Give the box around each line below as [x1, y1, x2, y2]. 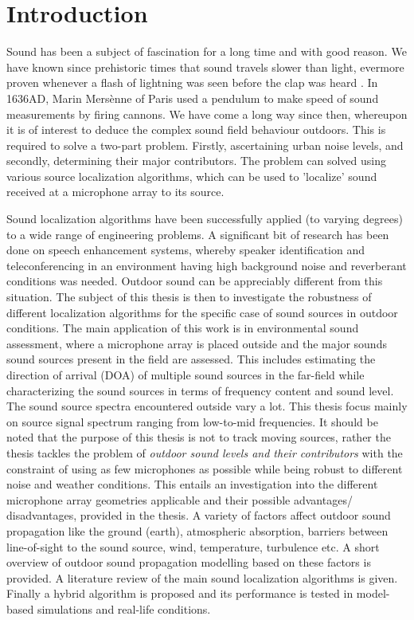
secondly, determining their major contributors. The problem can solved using [6, 152, 386, 169]
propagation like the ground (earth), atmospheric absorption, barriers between [6, 522, 389, 539]
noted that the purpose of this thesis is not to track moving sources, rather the [6, 429, 391, 445]
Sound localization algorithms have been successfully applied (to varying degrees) [6, 210, 403, 227]
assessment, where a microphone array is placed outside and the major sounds [6, 335, 387, 351]
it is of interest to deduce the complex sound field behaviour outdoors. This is [6, 121, 386, 138]
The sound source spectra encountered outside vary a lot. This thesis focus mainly [6, 398, 408, 414]
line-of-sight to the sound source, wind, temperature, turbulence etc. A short [6, 538, 380, 555]
